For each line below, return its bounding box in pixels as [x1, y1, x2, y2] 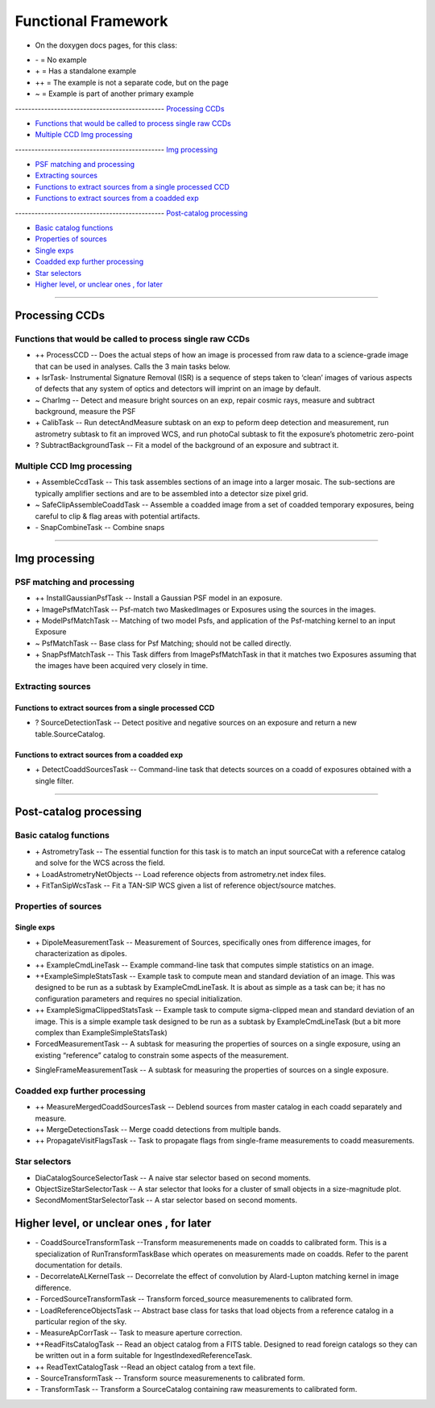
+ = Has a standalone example [35, 66, 137, 76]
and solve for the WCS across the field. [35, 858, 165, 867]
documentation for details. [35, 1260, 122, 1270]
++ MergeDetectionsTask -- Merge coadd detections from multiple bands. [35, 1125, 281, 1134]
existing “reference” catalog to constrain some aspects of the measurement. [35, 1050, 289, 1060]
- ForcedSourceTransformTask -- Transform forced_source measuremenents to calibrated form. [35, 1294, 354, 1304]
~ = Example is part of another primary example [35, 89, 194, 98]
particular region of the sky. [35, 1317, 127, 1327]
